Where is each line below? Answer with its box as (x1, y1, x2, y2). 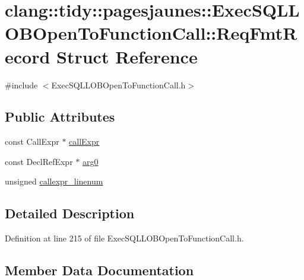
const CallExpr (5, 135, 59, 148)
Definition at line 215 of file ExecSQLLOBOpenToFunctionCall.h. (5, 232, 244, 244)
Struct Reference (56, 44, 198, 68)
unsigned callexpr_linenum (5, 175, 103, 187)
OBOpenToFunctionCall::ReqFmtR (5, 21, 297, 45)
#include (5, 78, 38, 91)
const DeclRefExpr (5, 155, 73, 167)
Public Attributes (5, 107, 115, 126)
